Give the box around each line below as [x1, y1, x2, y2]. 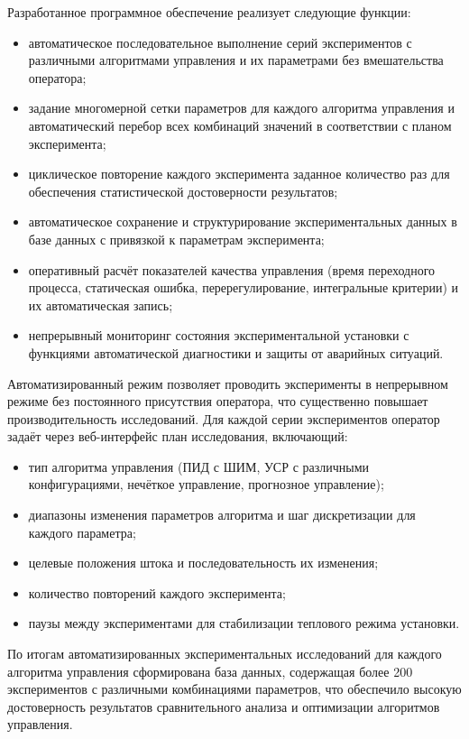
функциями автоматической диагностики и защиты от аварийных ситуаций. [28, 343, 444, 362]
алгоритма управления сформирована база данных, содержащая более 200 [7, 661, 413, 680]
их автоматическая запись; [28, 295, 173, 314]
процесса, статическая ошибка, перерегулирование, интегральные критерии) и [28, 278, 459, 297]
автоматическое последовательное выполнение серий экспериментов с [28, 32, 412, 51]
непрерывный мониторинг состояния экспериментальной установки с [28, 326, 409, 345]
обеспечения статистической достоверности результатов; [28, 181, 338, 200]
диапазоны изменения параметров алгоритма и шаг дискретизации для [28, 505, 416, 524]
